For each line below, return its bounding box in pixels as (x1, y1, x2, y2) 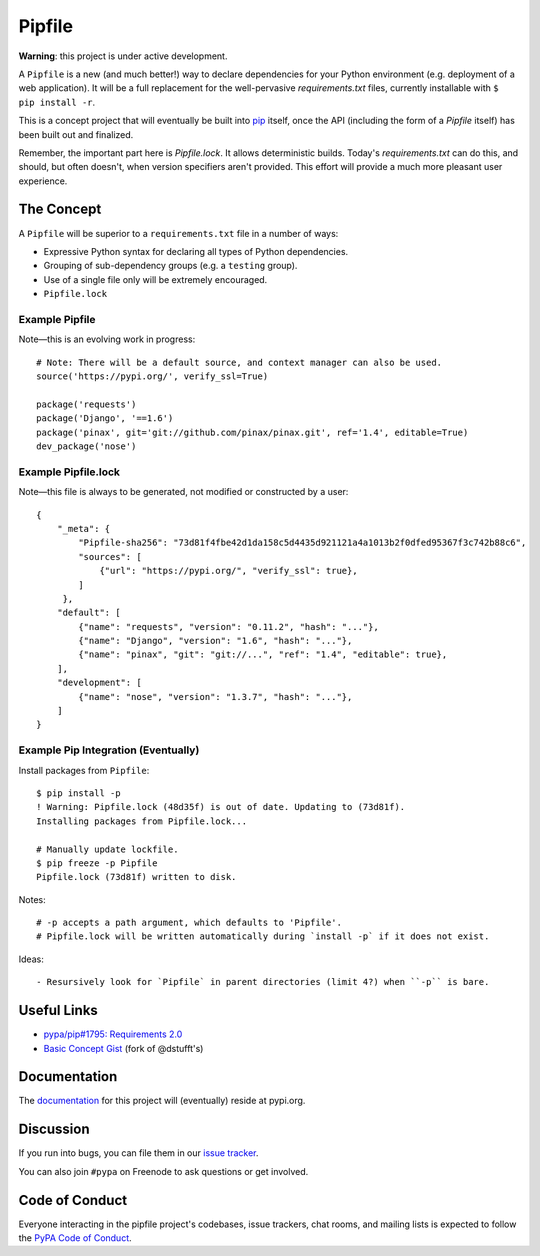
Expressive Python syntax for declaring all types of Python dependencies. (43, 245, 349, 257)
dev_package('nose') (36, 441, 137, 452)
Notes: (18, 893, 46, 905)
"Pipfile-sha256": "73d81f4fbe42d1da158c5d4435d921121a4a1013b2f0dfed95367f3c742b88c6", (78, 537, 527, 549)
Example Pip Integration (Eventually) (18, 743, 200, 757)
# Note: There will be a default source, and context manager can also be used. (36, 356, 443, 368)
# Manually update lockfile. (36, 843, 179, 855)
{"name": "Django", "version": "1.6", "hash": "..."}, (78, 635, 353, 647)
